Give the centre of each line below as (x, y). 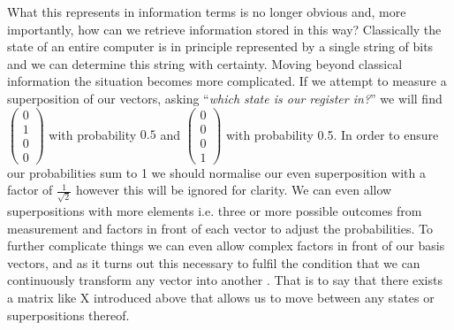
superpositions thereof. (68, 315)
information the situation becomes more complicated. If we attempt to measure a (227, 81)
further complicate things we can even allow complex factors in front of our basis (226, 246)
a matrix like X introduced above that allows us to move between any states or (221, 298)
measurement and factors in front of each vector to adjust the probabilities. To (220, 228)
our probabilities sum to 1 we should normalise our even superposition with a (216, 172)
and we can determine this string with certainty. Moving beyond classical (205, 63)
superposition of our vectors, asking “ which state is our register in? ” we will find (225, 98)
